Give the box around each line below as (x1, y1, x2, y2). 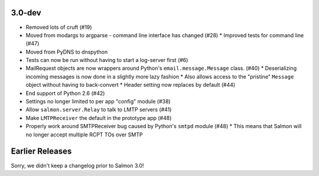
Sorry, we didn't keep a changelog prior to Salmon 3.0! (11, 162, 144, 169)
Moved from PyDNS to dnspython (25, 48, 108, 56)
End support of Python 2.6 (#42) (25, 89, 105, 97)
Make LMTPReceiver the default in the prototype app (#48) (25, 114, 172, 121)
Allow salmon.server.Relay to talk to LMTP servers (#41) (25, 106, 172, 113)
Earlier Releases (11, 146, 72, 157)
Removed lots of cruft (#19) (25, 24, 92, 31)
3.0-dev (11, 8, 41, 18)
